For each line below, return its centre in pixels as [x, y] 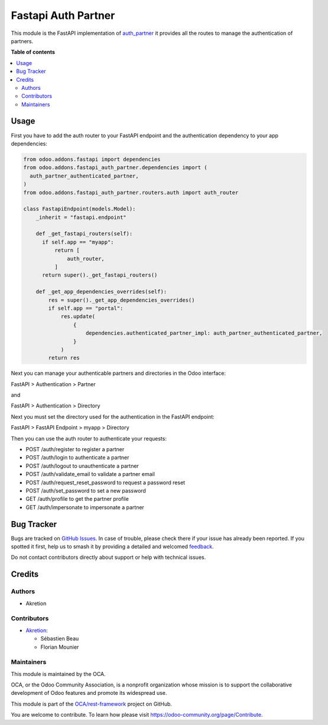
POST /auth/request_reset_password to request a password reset [105, 483]
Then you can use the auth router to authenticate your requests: [89, 438]
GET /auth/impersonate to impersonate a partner [85, 507]
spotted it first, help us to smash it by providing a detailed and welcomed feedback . [112, 546]
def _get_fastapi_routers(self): [84, 234]
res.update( [78, 317]
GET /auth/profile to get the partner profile [77, 499]
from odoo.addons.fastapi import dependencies [92, 159]
